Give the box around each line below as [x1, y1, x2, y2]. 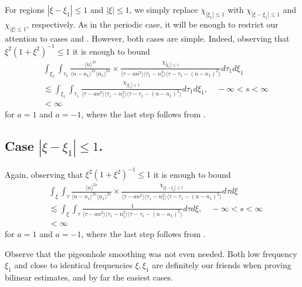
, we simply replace [129, 4, 198, 15]
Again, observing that [5, 168, 83, 180]
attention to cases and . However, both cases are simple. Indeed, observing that [5, 32, 290, 44]
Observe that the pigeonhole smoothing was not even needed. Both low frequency [5, 247, 297, 259]
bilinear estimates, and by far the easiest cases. [5, 271, 174, 283]
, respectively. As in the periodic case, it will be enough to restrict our [26, 18, 279, 30]
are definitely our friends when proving [152, 259, 291, 271]
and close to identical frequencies [14, 259, 133, 271]
